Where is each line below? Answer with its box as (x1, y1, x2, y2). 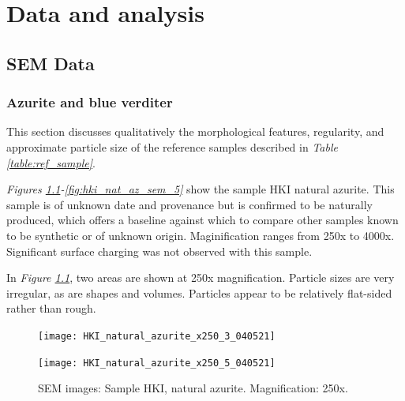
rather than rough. (6, 300, 96, 317)
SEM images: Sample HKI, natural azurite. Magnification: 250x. (38, 380, 348, 396)
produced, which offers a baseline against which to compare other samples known (6, 212, 399, 228)
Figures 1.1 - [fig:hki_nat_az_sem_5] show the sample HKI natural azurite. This (6, 181, 395, 197)
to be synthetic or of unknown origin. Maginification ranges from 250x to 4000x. (6, 227, 395, 243)
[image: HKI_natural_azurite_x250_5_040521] (38, 357, 276, 369)
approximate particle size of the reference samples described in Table (6, 138, 338, 155)
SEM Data (6, 51, 95, 75)
